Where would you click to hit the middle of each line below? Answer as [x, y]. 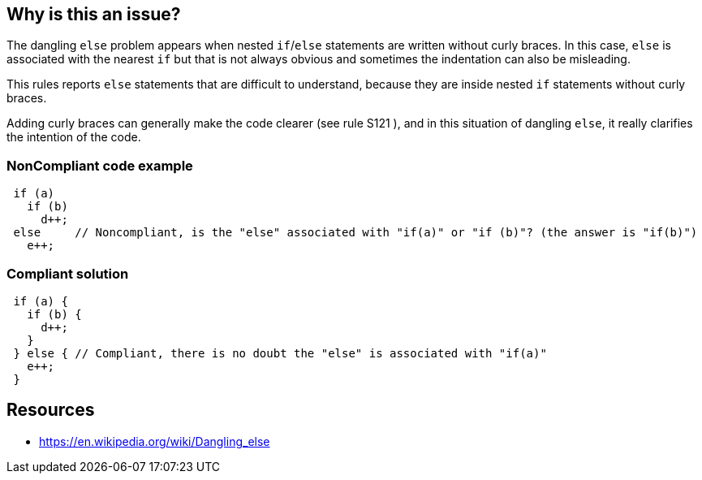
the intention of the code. [74, 137]
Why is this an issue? [94, 14]
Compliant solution [68, 273]
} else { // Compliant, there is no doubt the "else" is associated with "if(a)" [280, 353]
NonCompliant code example [100, 165]
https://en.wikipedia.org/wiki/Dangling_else [155, 441]
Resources [51, 410]
